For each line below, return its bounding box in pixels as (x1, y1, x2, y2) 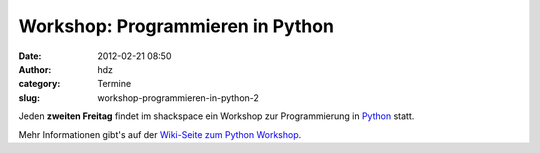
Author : (18, 63, 52, 75)
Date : (18, 50, 42, 62)
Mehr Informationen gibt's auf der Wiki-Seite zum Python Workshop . (18, 128, 302, 140)
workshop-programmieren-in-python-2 (97, 91, 260, 104)
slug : (18, 91, 40, 104)
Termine (97, 78, 132, 90)
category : (18, 78, 61, 90)
